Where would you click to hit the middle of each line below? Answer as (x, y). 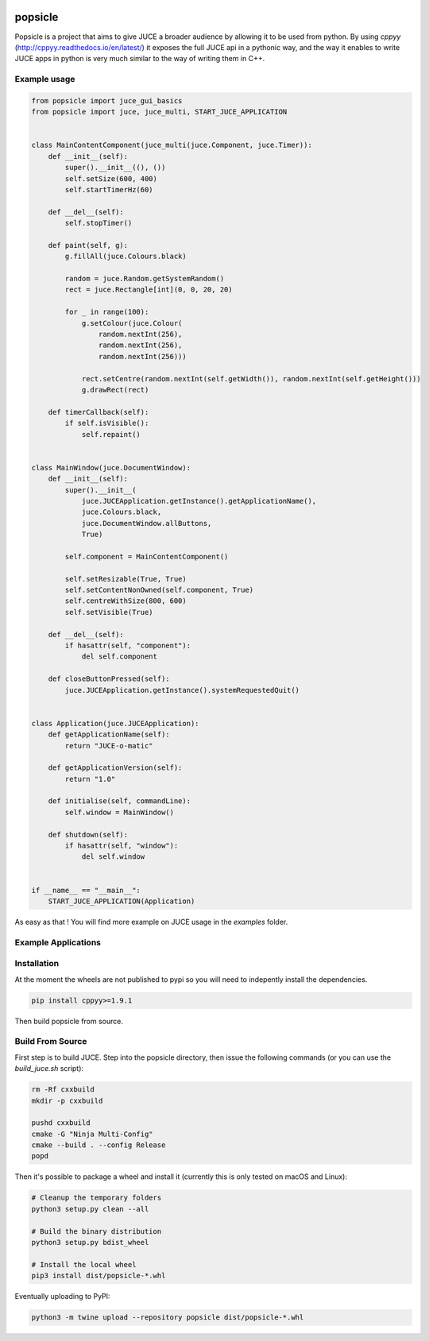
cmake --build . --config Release (99, 1145)
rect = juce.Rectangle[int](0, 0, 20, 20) (149, 290)
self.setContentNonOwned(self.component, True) (159, 590)
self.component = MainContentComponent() (147, 556)
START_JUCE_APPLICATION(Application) (122, 901)
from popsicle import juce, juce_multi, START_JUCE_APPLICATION (159, 112)
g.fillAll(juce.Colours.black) (126, 257)
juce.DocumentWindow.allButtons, (147, 523)
